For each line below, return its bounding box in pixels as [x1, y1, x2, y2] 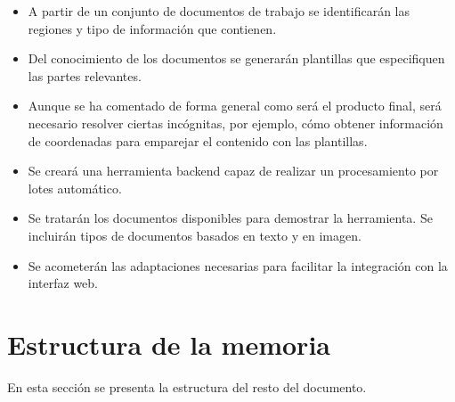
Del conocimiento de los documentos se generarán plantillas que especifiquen [28, 49, 445, 68]
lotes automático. [28, 178, 122, 197]
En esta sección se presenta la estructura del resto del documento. [7, 377, 367, 396]
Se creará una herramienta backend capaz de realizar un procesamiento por [28, 161, 439, 180]
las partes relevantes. [28, 66, 142, 85]
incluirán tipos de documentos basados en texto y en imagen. [28, 226, 362, 244]
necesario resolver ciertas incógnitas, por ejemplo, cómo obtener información [28, 113, 443, 132]
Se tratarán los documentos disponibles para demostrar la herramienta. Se [28, 209, 433, 227]
